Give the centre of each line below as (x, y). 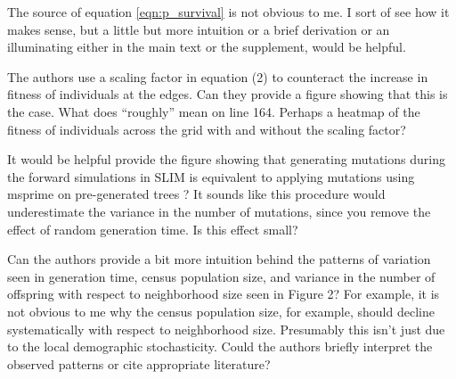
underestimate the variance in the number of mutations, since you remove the (219, 211)
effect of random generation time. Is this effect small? (153, 229)
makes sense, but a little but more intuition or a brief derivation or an (199, 29)
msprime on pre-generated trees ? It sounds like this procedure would (196, 194)
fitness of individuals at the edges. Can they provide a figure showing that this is (228, 94)
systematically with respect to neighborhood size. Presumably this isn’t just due (226, 329)
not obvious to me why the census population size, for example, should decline (221, 311)
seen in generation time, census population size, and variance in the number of (221, 276)
